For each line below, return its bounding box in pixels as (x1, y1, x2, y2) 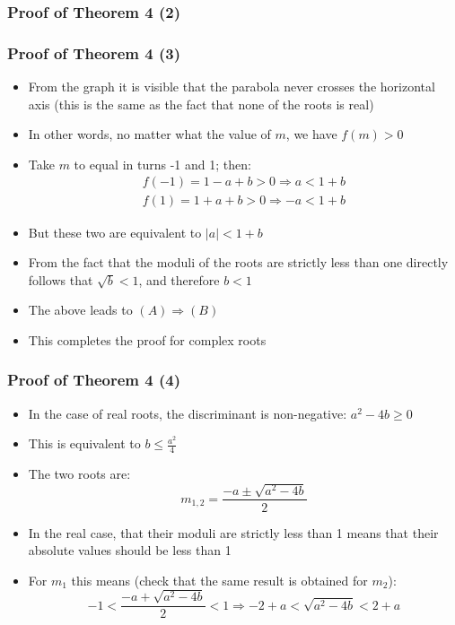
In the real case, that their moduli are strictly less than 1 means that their (28, 523, 439, 542)
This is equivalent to (28, 434, 141, 453)
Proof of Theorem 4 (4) (7, 369, 180, 391)
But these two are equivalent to (28, 222, 202, 241)
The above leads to (28, 300, 133, 319)
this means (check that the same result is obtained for (71, 570, 368, 589)
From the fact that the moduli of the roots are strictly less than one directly (28, 253, 449, 272)
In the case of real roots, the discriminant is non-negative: (28, 404, 347, 422)
